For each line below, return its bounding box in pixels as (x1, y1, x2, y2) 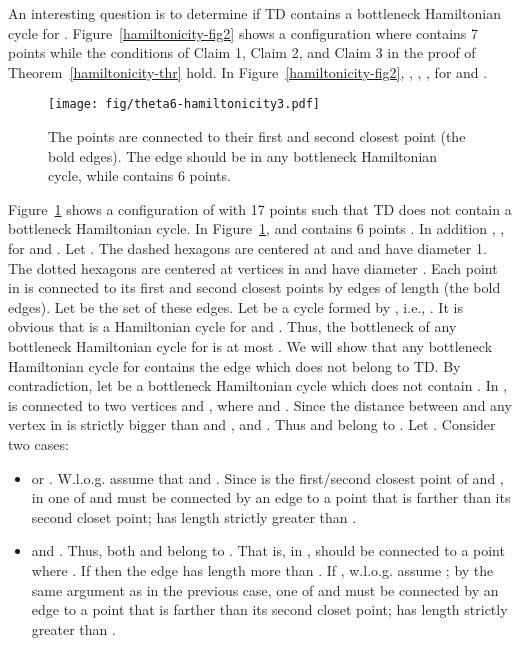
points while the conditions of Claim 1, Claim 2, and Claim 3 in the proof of (8, 42, 476, 63)
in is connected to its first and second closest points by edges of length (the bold (8, 277, 501, 298)
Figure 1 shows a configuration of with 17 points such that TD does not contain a (8, 198, 512, 219)
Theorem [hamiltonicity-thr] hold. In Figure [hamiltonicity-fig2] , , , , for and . (8, 61, 488, 82)
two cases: (8, 433, 69, 454)
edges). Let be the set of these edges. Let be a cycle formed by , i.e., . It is (8, 296, 463, 317)
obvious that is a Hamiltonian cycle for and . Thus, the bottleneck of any (8, 316, 457, 337)
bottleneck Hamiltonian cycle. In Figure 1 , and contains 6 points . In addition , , (8, 218, 505, 239)
